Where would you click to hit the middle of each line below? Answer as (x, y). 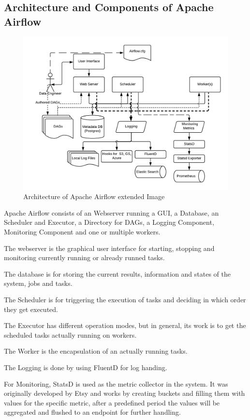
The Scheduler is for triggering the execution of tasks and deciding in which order (125, 300)
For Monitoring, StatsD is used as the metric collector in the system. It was (116, 383)
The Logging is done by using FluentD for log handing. (86, 367)
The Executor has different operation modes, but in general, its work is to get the (125, 325)
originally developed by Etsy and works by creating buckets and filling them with (125, 393)
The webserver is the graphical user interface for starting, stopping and (109, 248)
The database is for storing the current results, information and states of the (117, 273)
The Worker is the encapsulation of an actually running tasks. (96, 351)
